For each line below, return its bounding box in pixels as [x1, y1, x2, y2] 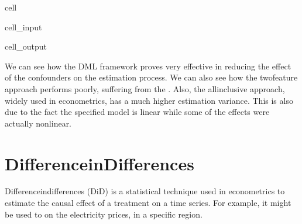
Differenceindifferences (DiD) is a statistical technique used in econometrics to [5, 185, 285, 197]
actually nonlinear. [5, 117, 72, 129]
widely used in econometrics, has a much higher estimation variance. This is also [5, 94, 293, 106]
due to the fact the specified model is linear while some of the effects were [5, 106, 270, 118]
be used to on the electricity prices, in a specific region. [5, 208, 203, 220]
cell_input [5, 20, 42, 33]
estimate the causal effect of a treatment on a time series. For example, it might [5, 197, 291, 209]
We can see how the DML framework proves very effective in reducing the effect [5, 60, 291, 72]
